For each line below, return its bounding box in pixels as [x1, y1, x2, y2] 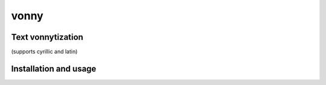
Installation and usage [11, 63, 97, 74]
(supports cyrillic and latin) [11, 48, 78, 55]
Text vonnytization [11, 32, 84, 42]
